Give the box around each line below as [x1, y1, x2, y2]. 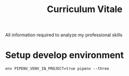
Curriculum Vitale [47, 4, 122, 15]
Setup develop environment [5, 49, 124, 61]
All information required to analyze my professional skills [5, 32, 122, 38]
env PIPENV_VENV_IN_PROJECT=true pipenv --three [5, 66, 109, 71]
